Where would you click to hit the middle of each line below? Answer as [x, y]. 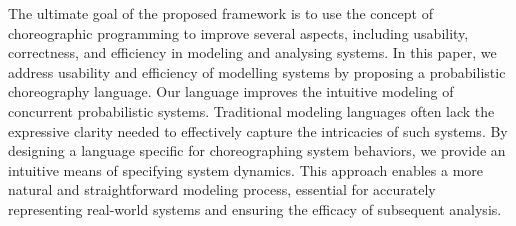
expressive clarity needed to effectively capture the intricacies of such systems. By [258, 130]
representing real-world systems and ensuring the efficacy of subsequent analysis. [255, 208]
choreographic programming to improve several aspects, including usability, [238, 32]
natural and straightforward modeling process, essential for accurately [222, 189]
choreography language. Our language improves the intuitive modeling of [231, 91]
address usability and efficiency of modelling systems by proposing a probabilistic [257, 71]
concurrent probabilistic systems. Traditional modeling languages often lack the [251, 110]
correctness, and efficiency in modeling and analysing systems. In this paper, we [252, 52]
